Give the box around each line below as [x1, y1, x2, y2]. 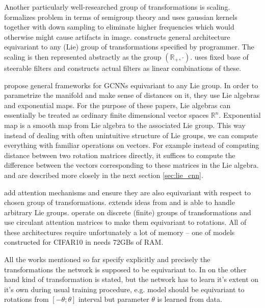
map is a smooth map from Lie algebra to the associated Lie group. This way [4, 119, 246, 130]
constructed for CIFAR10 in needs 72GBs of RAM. [4, 237, 164, 247]
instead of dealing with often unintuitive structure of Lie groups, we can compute [4, 130, 258, 140]
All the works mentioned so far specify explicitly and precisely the [4, 254, 210, 265]
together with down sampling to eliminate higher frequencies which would [4, 21, 234, 32]
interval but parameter [78, 294, 149, 304]
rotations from [4, 294, 49, 304]
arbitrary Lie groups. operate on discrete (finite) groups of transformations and [4, 207, 251, 217]
